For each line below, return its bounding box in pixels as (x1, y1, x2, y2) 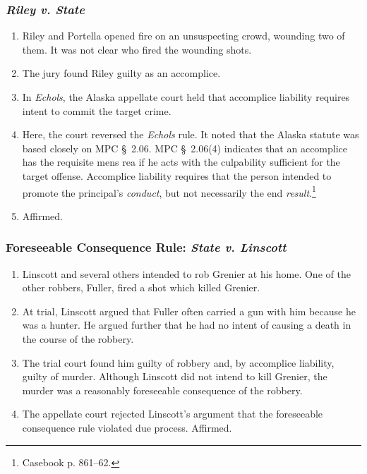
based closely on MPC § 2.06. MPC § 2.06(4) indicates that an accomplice (22, 140, 348, 155)
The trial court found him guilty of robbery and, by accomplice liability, (22, 355, 335, 370)
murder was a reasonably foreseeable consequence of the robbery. (22, 382, 303, 397)
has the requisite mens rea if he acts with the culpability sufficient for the (22, 154, 340, 169)
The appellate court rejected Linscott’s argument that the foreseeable (22, 406, 323, 421)
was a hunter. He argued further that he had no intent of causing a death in (22, 317, 351, 332)
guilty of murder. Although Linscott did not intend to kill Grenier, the (22, 369, 327, 384)
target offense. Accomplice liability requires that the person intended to (22, 168, 332, 183)
